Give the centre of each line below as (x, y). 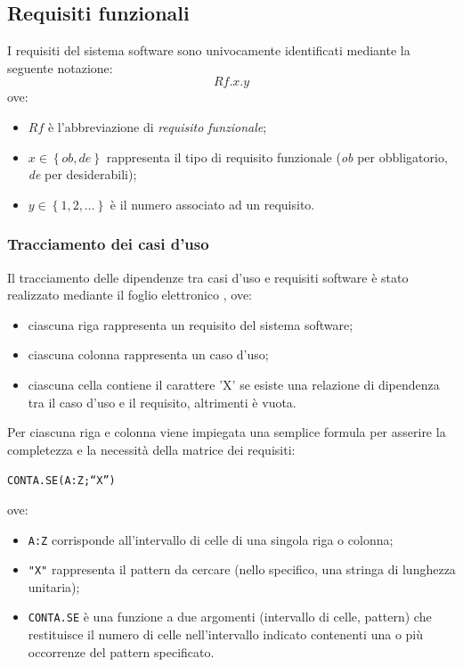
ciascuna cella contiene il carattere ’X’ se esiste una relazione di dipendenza (234, 384)
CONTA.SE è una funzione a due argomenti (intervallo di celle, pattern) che (230, 617)
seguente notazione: (60, 67)
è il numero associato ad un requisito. (212, 204)
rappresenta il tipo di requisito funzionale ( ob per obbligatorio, (277, 156)
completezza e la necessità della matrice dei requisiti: (151, 449)
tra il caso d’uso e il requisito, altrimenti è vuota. (162, 402)
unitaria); (54, 586)
